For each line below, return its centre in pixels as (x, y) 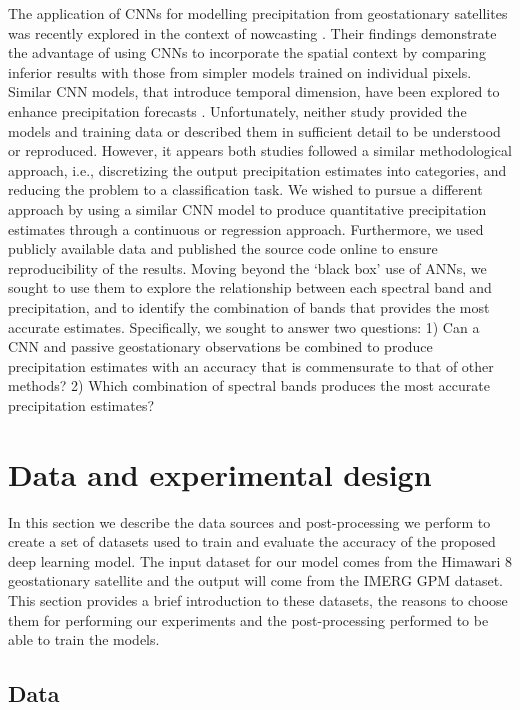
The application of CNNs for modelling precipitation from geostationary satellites (258, 13)
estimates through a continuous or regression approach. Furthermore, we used (246, 228)
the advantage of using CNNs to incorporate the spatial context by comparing (247, 52)
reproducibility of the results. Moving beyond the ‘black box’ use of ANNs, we (247, 267)
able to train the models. (84, 639)
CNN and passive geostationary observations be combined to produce (220, 346)
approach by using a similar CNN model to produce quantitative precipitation (247, 208)
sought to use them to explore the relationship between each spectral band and (250, 287)
